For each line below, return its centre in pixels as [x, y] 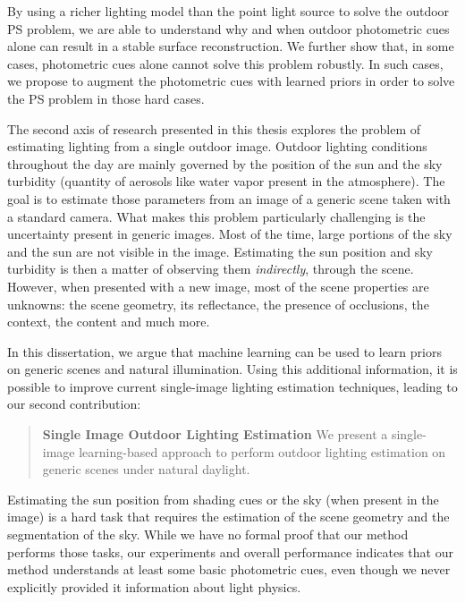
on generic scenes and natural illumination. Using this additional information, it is [232, 369]
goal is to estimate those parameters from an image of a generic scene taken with [229, 198]
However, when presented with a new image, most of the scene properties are [218, 286]
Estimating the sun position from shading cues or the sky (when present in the [223, 499]
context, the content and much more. [109, 322]
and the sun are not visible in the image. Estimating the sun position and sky [220, 251]
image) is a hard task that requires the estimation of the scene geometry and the [228, 517]
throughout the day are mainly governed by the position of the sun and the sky [225, 163]
